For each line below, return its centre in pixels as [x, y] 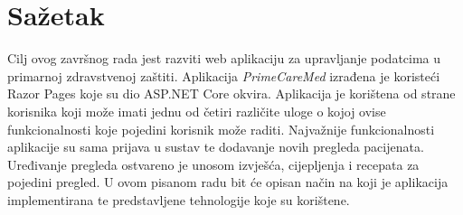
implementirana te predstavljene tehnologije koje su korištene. [179, 199]
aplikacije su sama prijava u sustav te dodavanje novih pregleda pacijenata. [216, 147]
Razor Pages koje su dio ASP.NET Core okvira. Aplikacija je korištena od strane [231, 93]
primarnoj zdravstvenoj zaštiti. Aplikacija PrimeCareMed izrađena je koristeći [224, 75]
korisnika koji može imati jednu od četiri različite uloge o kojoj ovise [197, 111]
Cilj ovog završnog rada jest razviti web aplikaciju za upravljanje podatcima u [224, 58]
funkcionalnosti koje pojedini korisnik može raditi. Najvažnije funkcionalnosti [221, 129]
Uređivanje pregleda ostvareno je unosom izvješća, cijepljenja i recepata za [213, 164]
